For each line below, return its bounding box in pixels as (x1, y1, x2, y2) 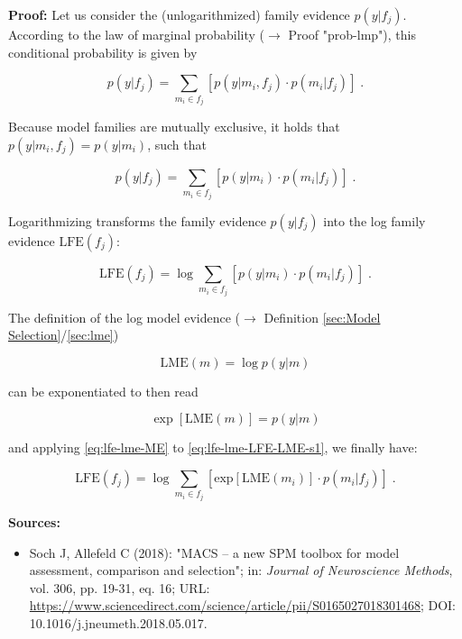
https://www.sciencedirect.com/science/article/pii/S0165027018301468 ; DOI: (29, 596, 457, 615)
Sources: (8, 513, 60, 532)
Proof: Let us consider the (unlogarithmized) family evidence (8, 5, 350, 23)
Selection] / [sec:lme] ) (8, 325, 119, 344)
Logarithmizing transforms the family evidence (8, 211, 266, 230)
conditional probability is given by (8, 42, 198, 61)
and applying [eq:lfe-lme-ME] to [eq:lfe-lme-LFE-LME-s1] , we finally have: (8, 438, 418, 457)
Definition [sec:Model (263, 307, 381, 326)
